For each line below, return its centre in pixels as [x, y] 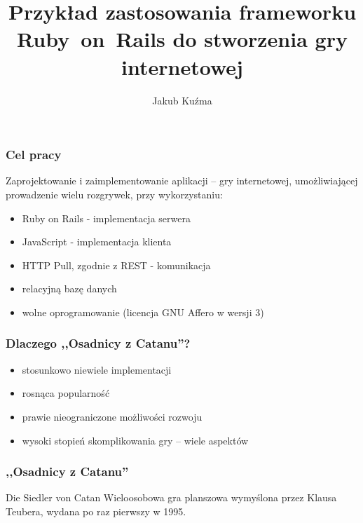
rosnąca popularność [66, 393]
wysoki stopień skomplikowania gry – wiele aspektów [135, 440]
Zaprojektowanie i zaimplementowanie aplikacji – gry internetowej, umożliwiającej [182, 181]
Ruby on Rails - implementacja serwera [106, 218]
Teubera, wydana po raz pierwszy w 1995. [96, 511]
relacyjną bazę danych [69, 288]
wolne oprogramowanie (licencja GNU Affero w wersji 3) [143, 312]
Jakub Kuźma [182, 100]
